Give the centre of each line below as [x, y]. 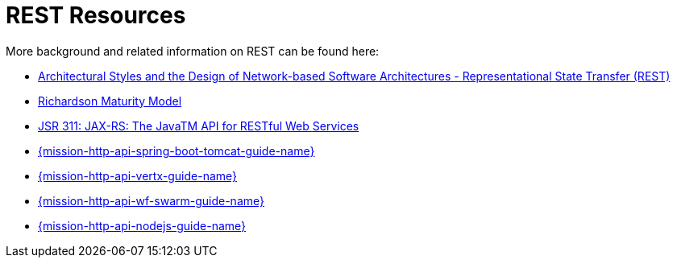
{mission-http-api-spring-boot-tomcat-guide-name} [177, 151]
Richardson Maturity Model [110, 101]
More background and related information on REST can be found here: [193, 51]
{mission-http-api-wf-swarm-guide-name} [151, 200]
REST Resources [96, 15]
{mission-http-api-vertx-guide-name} [138, 175]
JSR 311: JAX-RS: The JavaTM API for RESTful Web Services [199, 126]
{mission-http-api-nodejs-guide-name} [142, 225]
